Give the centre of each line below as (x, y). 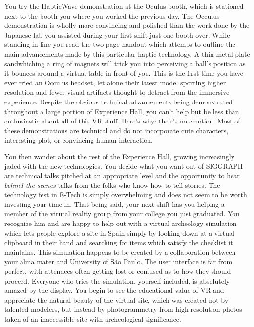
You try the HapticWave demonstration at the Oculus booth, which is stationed (124, 6)
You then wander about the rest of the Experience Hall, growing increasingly (120, 156)
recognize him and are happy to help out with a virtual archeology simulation (121, 223)
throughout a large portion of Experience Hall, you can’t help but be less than (122, 111)
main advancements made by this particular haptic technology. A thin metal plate (127, 53)
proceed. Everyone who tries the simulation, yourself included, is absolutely (117, 280)
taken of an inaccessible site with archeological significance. (93, 319)
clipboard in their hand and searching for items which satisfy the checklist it (119, 242)
